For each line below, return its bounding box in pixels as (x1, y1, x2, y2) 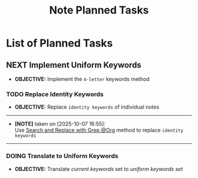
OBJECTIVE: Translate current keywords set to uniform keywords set (14, 165, 183, 172)
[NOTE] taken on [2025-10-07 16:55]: (14, 120, 106, 127)
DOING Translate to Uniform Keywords (6, 152, 119, 160)
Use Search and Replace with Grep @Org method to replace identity (14, 127, 184, 134)
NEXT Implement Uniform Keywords (6, 60, 141, 70)
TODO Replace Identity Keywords (6, 90, 104, 98)
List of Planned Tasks (6, 36, 113, 50)
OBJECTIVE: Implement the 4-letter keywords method (14, 76, 150, 82)
